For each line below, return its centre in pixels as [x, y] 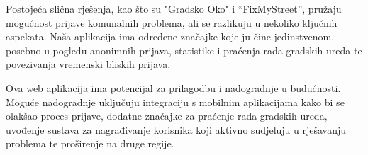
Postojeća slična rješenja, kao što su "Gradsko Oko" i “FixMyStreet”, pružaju [174, 8]
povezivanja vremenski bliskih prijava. [88, 64]
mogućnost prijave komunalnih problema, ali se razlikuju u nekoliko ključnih [172, 22]
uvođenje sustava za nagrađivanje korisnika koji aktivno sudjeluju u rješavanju [176, 129]
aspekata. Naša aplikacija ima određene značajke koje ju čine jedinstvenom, [170, 36]
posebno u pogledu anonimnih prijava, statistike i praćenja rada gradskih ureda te [184, 50]
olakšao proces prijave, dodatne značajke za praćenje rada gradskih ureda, [167, 116]
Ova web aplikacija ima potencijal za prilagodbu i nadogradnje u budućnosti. [173, 87]
